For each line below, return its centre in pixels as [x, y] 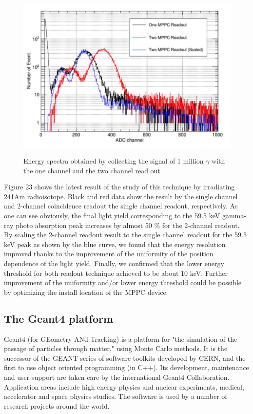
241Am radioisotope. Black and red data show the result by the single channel [121, 196]
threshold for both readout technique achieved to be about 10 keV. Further [116, 273]
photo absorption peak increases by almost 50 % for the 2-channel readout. [128, 225]
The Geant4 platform [59, 318]
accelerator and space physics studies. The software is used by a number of [116, 396]
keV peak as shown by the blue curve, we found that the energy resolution [115, 244]
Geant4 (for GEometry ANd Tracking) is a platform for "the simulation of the [121, 339]
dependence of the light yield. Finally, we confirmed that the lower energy [114, 263]
